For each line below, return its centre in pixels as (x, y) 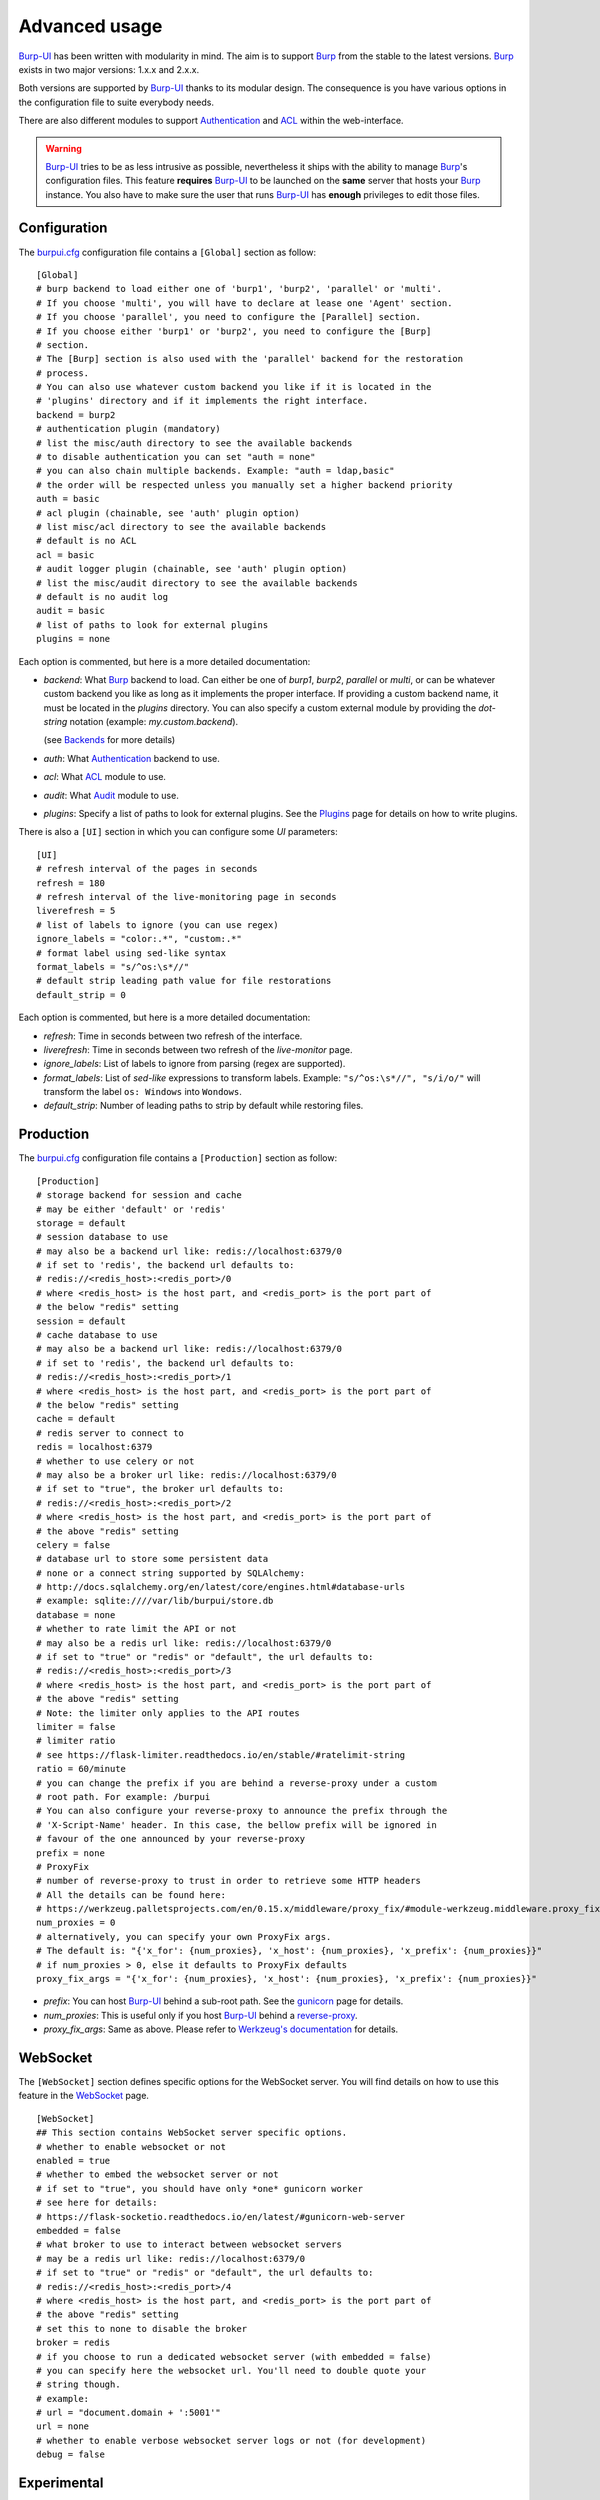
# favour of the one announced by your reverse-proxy (170, 1839)
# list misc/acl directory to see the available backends (181, 526)
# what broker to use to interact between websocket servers (189, 2244)
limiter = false (76, 1726)
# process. (63, 373)
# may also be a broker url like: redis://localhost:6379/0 (186, 1474)
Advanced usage (90, 26)
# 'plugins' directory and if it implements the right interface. (202, 401)
